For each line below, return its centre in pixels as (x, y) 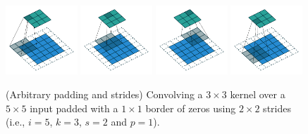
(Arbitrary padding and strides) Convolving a (104, 94)
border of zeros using (191, 108)
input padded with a (74, 108)
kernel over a (258, 94)
